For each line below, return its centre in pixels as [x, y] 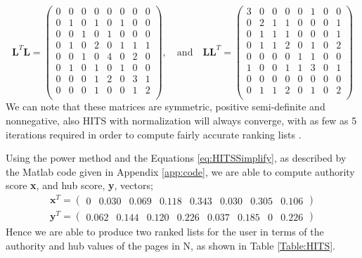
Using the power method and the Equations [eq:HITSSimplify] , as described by [176, 158]
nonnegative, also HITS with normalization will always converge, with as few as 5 [181, 120]
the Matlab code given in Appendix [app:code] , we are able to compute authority [180, 171]
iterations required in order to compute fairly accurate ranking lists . [154, 134]
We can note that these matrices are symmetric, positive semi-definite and [166, 107]
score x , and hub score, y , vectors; [79, 185]
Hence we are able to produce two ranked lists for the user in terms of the [165, 232]
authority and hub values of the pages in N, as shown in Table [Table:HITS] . [171, 245]
